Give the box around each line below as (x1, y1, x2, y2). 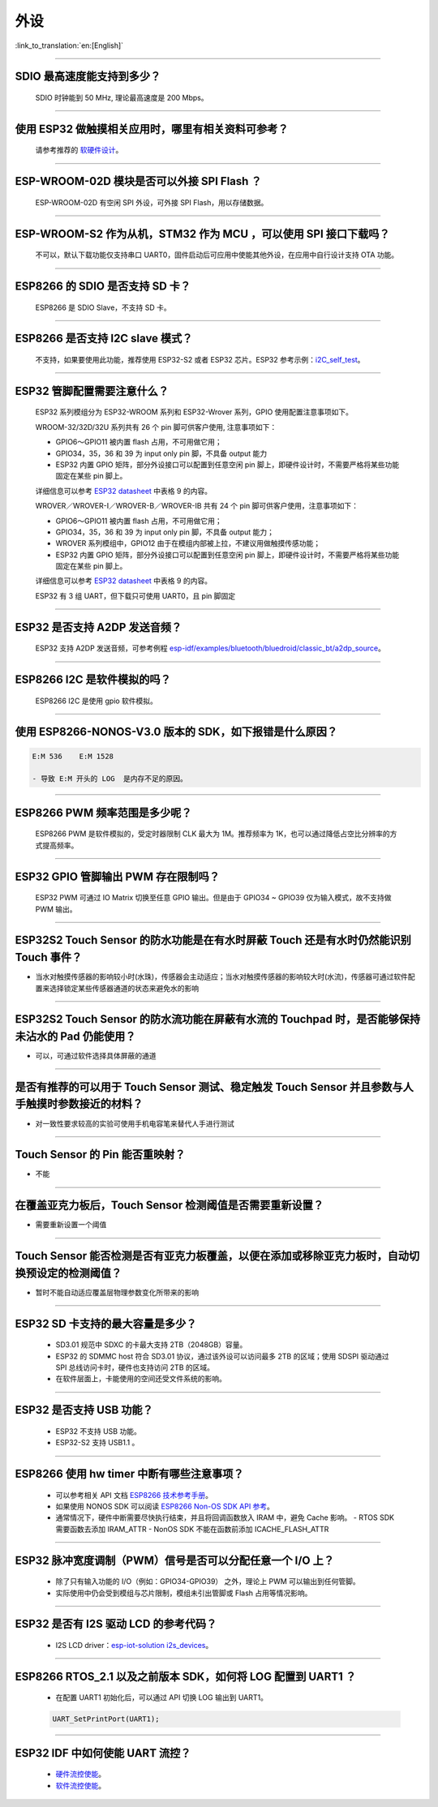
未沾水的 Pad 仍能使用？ (15, 1029, 136, 1043)
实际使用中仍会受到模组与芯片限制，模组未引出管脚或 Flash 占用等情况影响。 (55, 1588, 312, 1598)
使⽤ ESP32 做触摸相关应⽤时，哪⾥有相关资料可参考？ (15, 122, 289, 135)
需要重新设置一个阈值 (35, 1220, 107, 1230)
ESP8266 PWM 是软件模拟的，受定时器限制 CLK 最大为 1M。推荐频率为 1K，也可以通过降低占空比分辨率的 (35, 829, 390, 839)
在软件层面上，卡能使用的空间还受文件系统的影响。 (55, 1374, 226, 1384)
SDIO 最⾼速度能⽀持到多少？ (15, 70, 161, 84)
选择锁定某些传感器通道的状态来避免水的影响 (49, 983, 199, 993)
